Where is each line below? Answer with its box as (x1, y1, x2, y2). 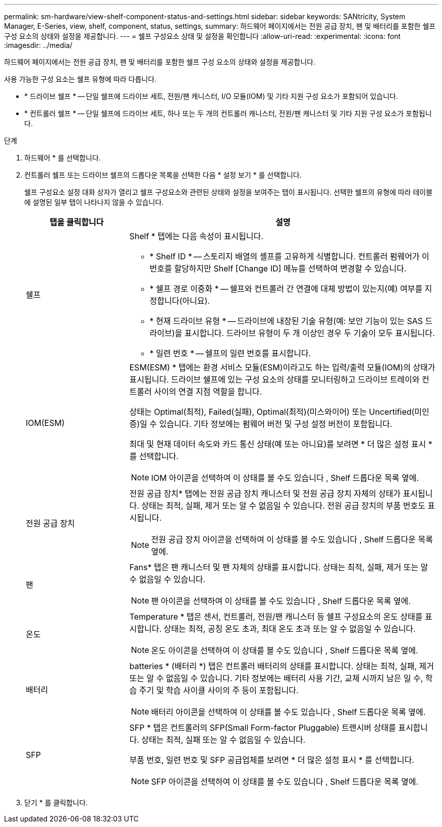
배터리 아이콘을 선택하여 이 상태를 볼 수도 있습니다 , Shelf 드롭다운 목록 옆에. (151, 707, 426, 717)
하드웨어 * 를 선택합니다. (24, 153, 101, 162)
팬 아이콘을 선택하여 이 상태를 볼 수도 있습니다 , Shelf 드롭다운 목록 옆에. (151, 596, 411, 606)
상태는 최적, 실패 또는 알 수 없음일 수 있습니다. (141, 735, 306, 745)
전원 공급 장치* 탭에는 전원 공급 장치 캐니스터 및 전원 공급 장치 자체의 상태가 (129, 488, 401, 499)
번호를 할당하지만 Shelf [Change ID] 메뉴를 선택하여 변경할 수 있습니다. (149, 263, 407, 273)
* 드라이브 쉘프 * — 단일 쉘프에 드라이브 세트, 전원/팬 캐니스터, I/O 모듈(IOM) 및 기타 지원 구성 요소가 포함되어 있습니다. (24, 92, 398, 100)
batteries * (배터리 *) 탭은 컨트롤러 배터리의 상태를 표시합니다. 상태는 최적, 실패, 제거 (129, 661, 434, 671)
